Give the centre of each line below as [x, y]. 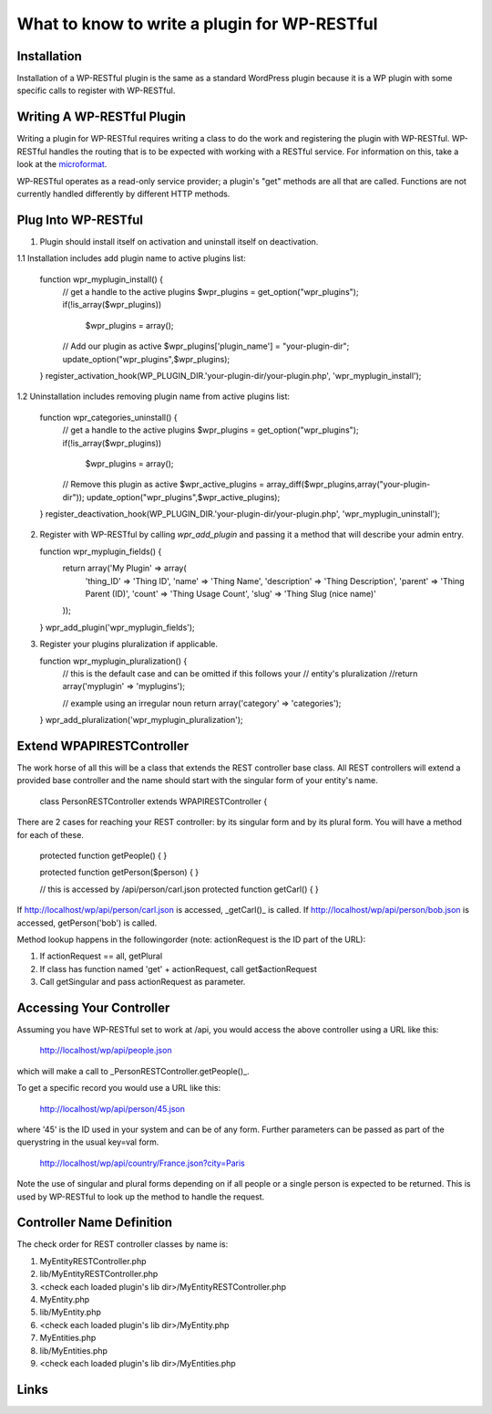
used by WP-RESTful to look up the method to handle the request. [141, 1197]
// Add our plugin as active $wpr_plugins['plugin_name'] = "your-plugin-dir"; [206, 346]
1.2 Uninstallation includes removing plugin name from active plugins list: [154, 396]
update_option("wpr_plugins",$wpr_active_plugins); [184, 497]
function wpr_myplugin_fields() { [101, 551]
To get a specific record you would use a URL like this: [119, 1088]
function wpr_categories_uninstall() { [108, 417]
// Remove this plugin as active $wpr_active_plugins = [163, 485]
